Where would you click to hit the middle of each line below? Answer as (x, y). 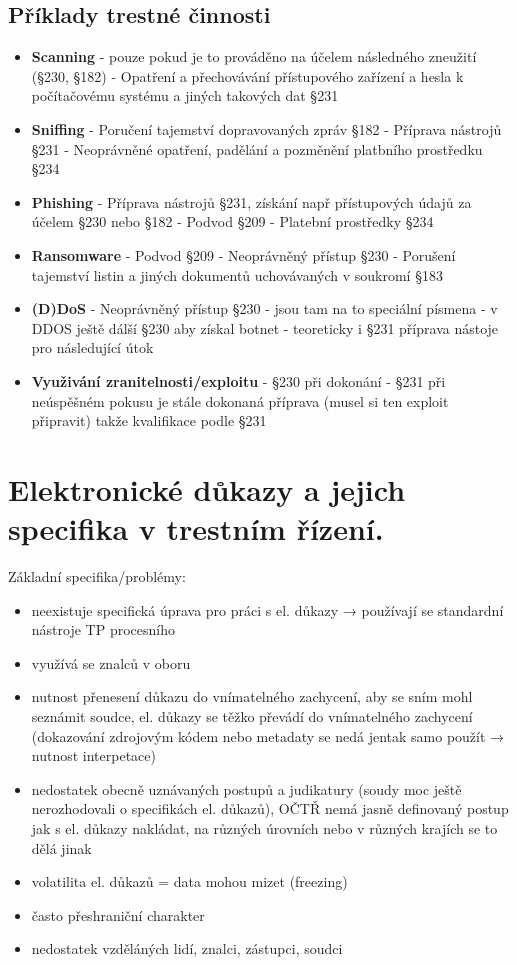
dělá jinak (61, 847)
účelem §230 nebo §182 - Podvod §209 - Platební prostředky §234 (232, 221)
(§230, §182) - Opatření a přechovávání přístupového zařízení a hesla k (247, 75)
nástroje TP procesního (103, 629)
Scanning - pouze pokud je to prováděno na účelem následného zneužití (254, 56)
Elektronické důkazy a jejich (207, 488)
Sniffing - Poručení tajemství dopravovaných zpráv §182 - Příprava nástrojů (266, 128)
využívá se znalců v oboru (111, 662)
